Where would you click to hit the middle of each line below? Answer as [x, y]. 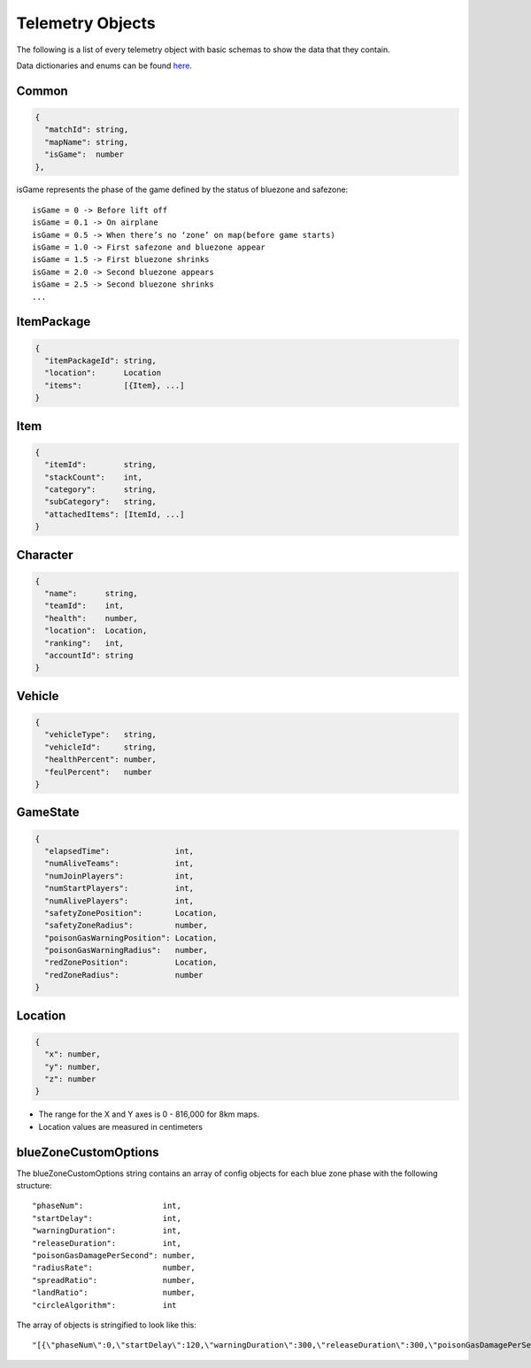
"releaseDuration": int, [107, 1243]
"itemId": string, [100, 465]
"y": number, [73, 1067]
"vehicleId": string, [100, 747]
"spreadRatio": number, [114, 1280]
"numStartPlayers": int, [119, 888]
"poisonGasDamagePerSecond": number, [114, 1256]
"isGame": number [84, 154]
